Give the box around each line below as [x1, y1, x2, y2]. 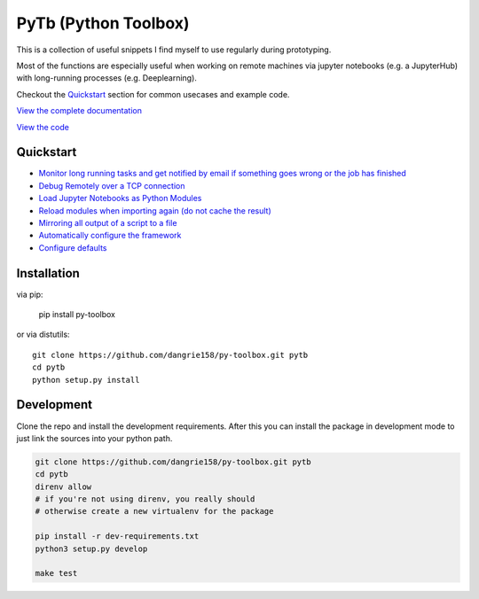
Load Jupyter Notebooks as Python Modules [38, 193, 202, 204]
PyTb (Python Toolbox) [16, 13, 190, 33]
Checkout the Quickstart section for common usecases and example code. [16, 89, 290, 99]
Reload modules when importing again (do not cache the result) [38, 205, 272, 216]
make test [35, 568, 78, 579]
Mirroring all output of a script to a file [38, 217, 177, 228]
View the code [16, 121, 70, 132]
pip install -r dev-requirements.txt [35, 532, 200, 541]
